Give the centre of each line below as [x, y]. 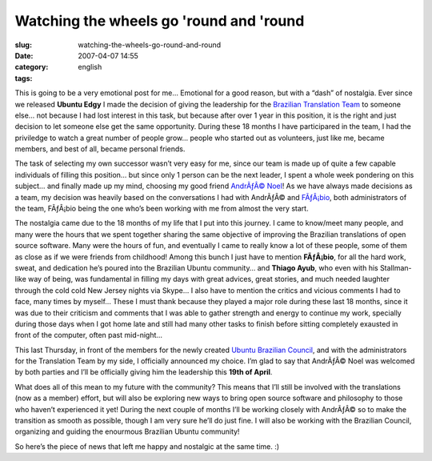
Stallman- [396, 267]
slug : [23, 45]
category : [32, 67]
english [90, 67]
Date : [24, 55]
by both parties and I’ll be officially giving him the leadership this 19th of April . [144, 372]
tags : [24, 78]
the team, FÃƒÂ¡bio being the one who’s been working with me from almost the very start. [162, 209]
